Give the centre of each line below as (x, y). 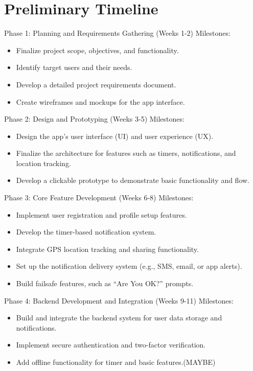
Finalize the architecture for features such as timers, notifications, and (126, 153)
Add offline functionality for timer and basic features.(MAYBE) (116, 362)
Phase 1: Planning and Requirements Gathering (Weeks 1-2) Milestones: (117, 33)
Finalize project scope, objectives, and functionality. (97, 50)
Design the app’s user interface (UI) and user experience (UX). (115, 136)
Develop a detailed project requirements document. (96, 84)
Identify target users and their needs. (74, 67)
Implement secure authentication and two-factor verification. (111, 345)
